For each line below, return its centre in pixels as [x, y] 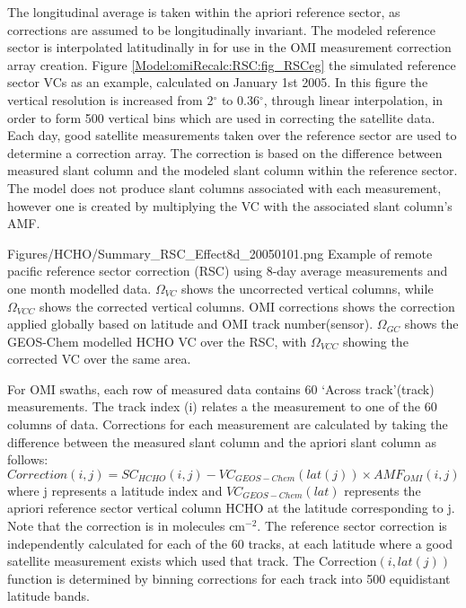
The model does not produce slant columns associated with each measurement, [224, 187]
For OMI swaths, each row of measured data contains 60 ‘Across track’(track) [221, 388]
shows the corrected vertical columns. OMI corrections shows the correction [247, 306]
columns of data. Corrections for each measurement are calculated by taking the [228, 424]
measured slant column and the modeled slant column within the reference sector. [233, 170]
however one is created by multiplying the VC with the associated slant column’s [230, 205]
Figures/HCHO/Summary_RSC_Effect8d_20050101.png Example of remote [220, 253]
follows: [28, 459]
